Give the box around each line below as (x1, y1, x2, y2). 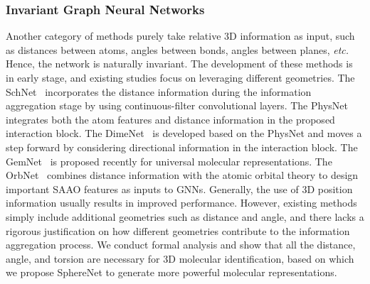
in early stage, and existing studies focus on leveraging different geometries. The (6, 70, 355, 84)
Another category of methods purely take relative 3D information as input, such (6, 28, 355, 43)
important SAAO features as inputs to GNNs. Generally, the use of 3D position (6, 181, 353, 196)
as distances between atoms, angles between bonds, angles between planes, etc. (6, 42, 349, 57)
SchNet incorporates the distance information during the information (6, 84, 312, 99)
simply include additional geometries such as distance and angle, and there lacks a (6, 209, 364, 224)
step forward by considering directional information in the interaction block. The (6, 139, 358, 154)
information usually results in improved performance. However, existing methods (6, 195, 357, 210)
